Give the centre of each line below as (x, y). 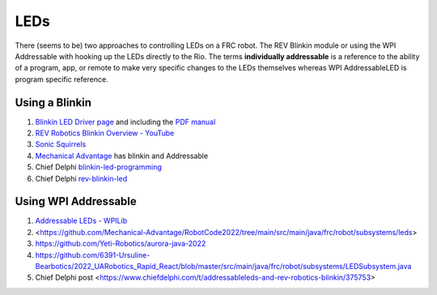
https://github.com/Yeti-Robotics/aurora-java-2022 (121, 244)
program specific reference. (62, 79)
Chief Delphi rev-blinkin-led (81, 178)
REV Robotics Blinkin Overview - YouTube (105, 133)
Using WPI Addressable (76, 201)
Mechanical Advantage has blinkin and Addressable (122, 156)
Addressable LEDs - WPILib (81, 221)
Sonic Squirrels (61, 144)
